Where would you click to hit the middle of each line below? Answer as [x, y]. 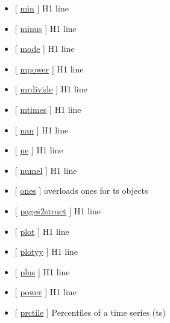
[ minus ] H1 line [46, 28]
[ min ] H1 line [42, 8]
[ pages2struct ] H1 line [58, 210]
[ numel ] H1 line [46, 170]
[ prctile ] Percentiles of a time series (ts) [90, 312]
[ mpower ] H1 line [49, 69]
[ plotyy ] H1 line [46, 251]
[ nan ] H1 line [42, 130]
